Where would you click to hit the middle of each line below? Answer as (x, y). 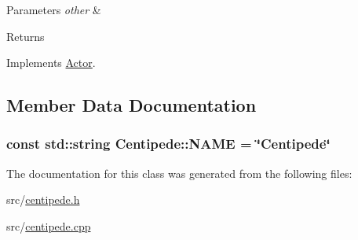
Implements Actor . (51, 63)
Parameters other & (54, 9)
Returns (26, 36)
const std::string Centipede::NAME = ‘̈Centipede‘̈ (168, 144)
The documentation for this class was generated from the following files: (179, 173)
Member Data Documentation (132, 105)
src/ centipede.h (43, 199)
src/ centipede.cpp (49, 225)
